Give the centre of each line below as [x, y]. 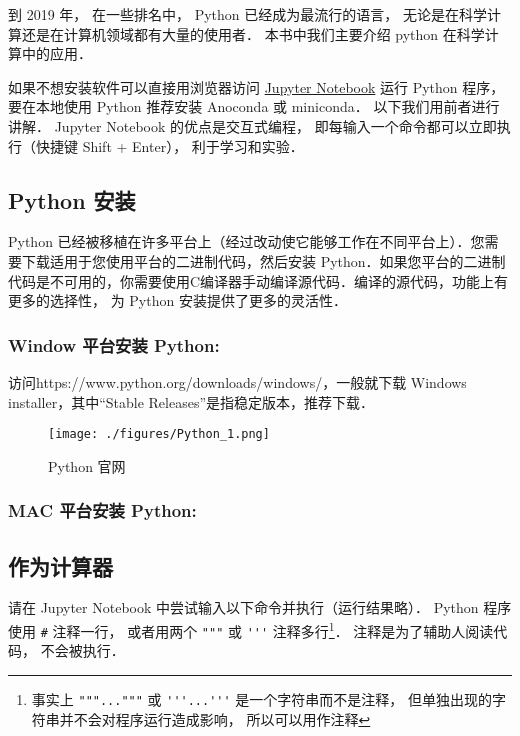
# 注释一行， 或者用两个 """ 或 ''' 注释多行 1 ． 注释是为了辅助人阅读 [267, 629]
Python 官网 [87, 465]
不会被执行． [82, 650]
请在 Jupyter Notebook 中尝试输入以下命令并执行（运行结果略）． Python [243, 607]
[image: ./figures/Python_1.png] [159, 434]
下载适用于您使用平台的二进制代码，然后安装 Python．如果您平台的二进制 [263, 260]
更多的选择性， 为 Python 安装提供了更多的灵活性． [177, 300]
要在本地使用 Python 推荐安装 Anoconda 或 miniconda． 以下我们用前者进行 [254, 106]
